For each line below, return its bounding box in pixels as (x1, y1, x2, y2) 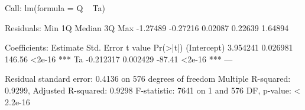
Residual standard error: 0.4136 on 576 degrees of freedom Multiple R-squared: (5, 72, 291, 85)
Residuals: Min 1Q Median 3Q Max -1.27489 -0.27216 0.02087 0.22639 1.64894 (5, 21, 289, 34)
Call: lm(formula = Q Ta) (5, 2, 105, 14)
